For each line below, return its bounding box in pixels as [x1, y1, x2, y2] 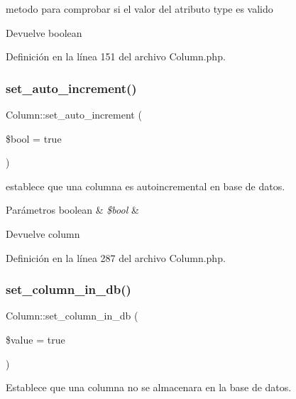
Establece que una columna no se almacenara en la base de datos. [6, 380, 292, 395]
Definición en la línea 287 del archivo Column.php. [6, 250, 226, 265]
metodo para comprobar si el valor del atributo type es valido [6, 1, 273, 16]
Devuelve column [6, 226, 80, 241]
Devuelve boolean [6, 25, 82, 40]
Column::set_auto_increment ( [6, 107, 142, 121]
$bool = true [6, 131, 62, 146]
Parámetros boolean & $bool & [6, 202, 139, 217]
